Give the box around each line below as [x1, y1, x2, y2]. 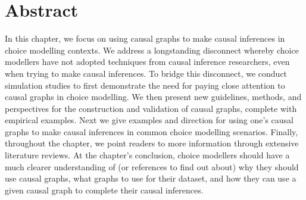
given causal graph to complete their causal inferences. [5, 183, 204, 196]
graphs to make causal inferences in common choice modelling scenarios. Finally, [5, 125, 298, 137]
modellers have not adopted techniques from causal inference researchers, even [5, 55, 290, 68]
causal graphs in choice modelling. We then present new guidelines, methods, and [5, 90, 302, 103]
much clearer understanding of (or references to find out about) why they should [5, 160, 299, 173]
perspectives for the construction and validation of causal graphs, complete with [5, 102, 297, 114]
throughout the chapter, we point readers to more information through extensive [5, 137, 299, 149]
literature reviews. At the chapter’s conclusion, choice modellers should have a [5, 149, 290, 161]
